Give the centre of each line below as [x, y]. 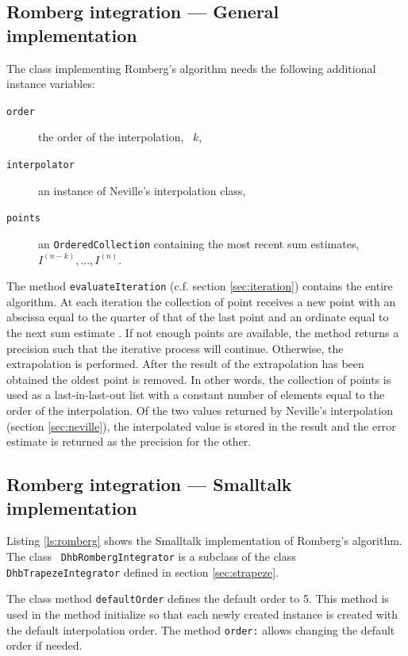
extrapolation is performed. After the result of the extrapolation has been [185, 364]
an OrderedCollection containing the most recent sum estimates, [199, 243]
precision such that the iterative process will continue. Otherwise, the [175, 348]
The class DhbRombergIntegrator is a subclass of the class [151, 556]
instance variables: [51, 84]
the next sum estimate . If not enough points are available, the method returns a [203, 333]
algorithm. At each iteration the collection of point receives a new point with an [201, 301]
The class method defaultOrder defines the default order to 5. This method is [198, 598]
